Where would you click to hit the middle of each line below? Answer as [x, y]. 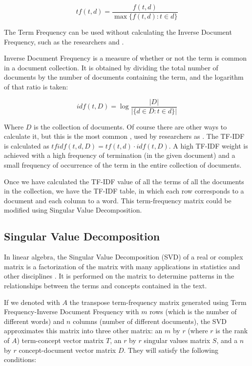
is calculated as [27, 145]
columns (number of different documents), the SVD [150, 321]
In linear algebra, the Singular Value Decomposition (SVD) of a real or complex [124, 257]
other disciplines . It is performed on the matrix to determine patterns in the [119, 276]
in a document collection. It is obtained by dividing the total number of [111, 67]
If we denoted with [32, 302]
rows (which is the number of [193, 312]
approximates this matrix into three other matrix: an [83, 331]
